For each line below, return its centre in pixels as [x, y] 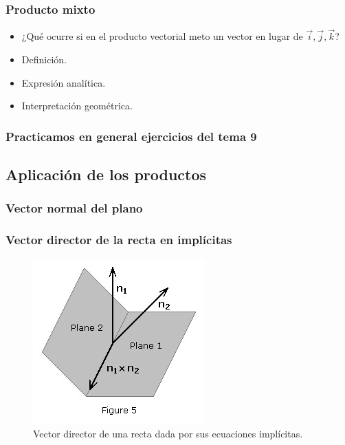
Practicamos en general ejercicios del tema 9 [131, 136]
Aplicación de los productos [106, 174]
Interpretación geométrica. [77, 106]
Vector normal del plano [74, 208]
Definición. [44, 59]
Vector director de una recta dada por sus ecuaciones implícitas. [168, 434]
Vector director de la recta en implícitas [119, 240]
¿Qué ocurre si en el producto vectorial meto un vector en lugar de [162, 36]
